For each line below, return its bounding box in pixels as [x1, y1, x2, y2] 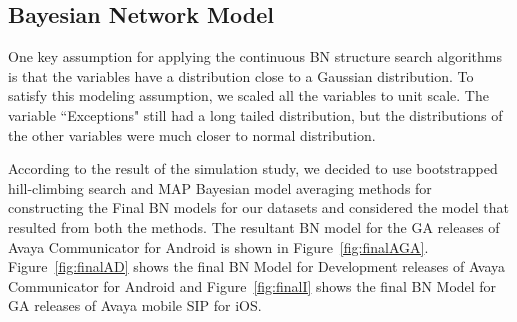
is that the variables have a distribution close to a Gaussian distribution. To [8, 65, 474, 86]
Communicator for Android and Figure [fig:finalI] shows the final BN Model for [8, 275, 497, 296]
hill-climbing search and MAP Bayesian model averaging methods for [8, 177, 432, 198]
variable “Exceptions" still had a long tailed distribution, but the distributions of [8, 104, 503, 125]
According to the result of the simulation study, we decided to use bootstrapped [8, 158, 498, 179]
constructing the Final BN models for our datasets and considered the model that [8, 197, 510, 218]
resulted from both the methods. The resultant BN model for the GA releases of [8, 216, 500, 237]
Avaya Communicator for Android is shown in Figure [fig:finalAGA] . [8, 236, 429, 257]
